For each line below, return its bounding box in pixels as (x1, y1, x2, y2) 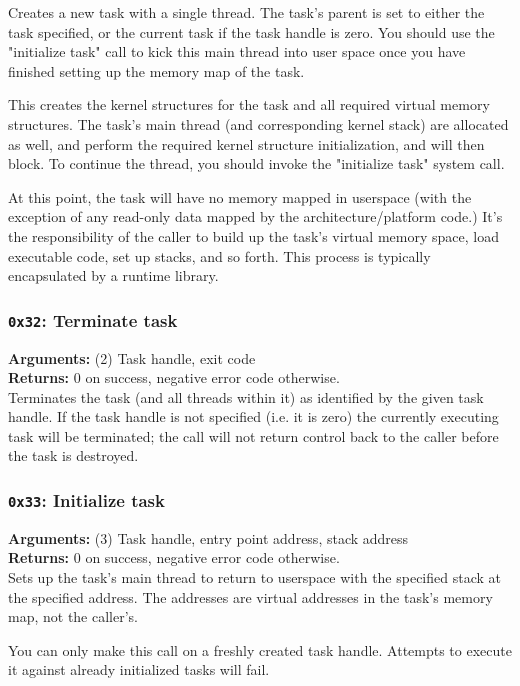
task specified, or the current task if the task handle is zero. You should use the (8, 21, 495, 42)
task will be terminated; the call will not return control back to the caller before (8, 425, 499, 446)
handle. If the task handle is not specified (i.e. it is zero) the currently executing (8, 406, 499, 427)
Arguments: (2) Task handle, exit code (8, 347, 256, 368)
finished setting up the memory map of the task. (8, 60, 305, 81)
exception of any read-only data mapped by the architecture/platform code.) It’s (8, 206, 503, 227)
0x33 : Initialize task (8, 487, 165, 512)
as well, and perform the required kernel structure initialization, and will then (8, 133, 485, 154)
